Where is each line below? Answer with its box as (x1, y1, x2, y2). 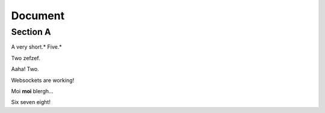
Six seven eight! (11, 99, 51, 106)
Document (11, 9, 65, 22)
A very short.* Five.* (11, 43, 63, 50)
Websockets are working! (11, 76, 75, 84)
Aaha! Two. (11, 66, 39, 73)
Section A (11, 26, 51, 37)
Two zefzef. (11, 54, 40, 61)
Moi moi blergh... (11, 87, 54, 94)
